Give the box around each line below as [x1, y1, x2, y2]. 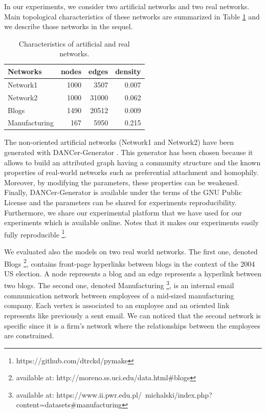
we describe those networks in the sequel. [4, 21, 133, 32]
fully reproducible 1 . [4, 227, 67, 240]
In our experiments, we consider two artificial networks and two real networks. [4, 1, 250, 11]
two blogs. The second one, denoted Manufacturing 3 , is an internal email [4, 278, 234, 291]
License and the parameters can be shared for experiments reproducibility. [4, 197, 237, 207]
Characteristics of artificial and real [18, 38, 130, 49]
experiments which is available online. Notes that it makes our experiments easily [4, 217, 259, 228]
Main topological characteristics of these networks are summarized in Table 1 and [4, 11, 260, 21]
